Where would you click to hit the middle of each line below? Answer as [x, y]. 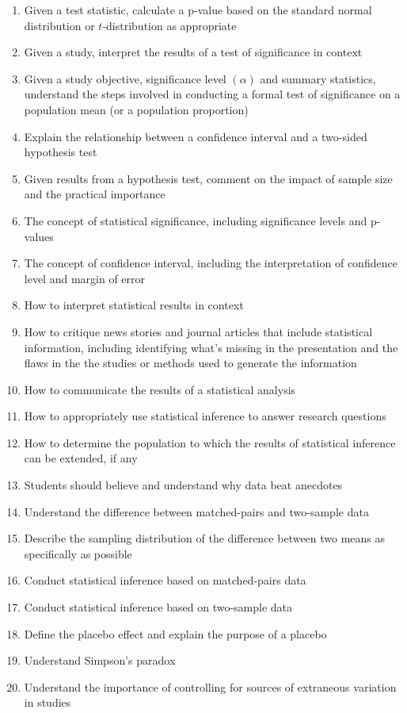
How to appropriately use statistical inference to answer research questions [205, 416]
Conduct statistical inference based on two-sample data [158, 607]
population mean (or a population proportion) [136, 109]
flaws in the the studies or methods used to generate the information [190, 363]
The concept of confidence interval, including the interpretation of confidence [211, 263]
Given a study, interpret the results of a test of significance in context [193, 52]
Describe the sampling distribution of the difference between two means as [205, 538]
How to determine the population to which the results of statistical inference [210, 442]
